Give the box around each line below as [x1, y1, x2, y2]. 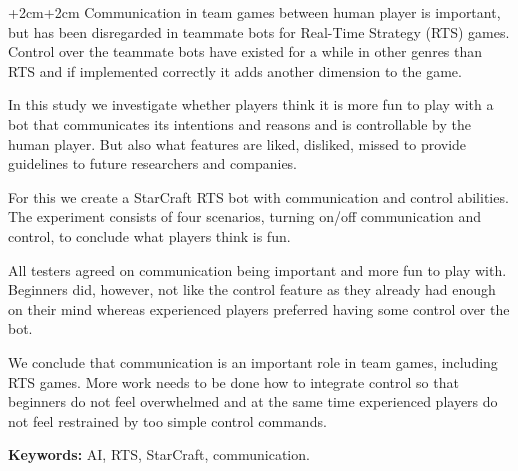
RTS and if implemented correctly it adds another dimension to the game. [8, 60, 462, 81]
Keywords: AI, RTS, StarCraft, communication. [8, 444, 310, 465]
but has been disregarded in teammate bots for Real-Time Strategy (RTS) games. [8, 21, 510, 42]
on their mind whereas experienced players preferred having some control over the [8, 298, 510, 319]
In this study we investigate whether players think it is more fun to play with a [8, 94, 494, 115]
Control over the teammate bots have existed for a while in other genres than [8, 41, 483, 62]
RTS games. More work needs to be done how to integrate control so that [8, 371, 459, 392]
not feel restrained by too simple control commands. [8, 410, 327, 431]
